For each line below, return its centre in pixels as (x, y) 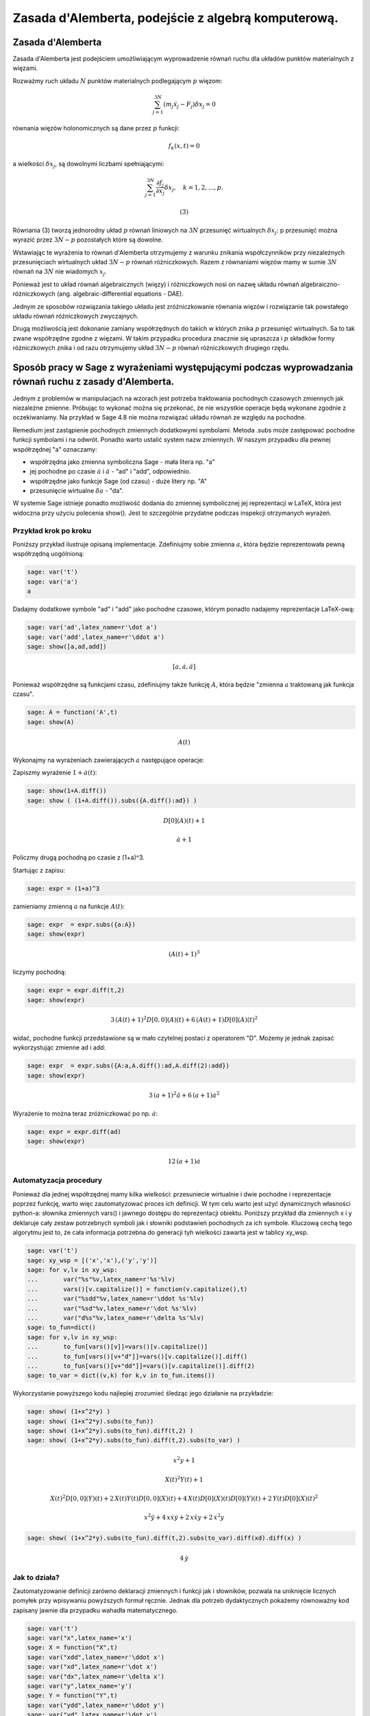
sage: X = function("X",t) (72, 1648)
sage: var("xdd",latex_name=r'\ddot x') (96, 1657)
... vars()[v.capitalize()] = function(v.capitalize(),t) (137, 1289)
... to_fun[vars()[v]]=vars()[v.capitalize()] (118, 1347)
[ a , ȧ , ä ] (184, 666)
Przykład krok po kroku (52, 531)
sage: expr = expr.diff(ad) (74, 1132)
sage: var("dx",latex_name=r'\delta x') (96, 1676)
